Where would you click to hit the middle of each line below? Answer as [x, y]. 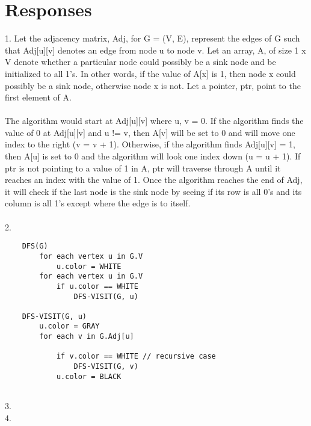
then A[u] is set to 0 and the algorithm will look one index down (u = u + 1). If [153, 156]
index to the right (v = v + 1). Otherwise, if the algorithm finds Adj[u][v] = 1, [150, 144]
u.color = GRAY [69, 326]
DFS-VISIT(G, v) [106, 367]
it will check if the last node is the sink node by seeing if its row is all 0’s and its [153, 191]
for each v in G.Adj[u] [87, 337]
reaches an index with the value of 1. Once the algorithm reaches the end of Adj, [154, 180]
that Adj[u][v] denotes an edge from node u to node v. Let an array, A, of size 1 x [155, 50]
